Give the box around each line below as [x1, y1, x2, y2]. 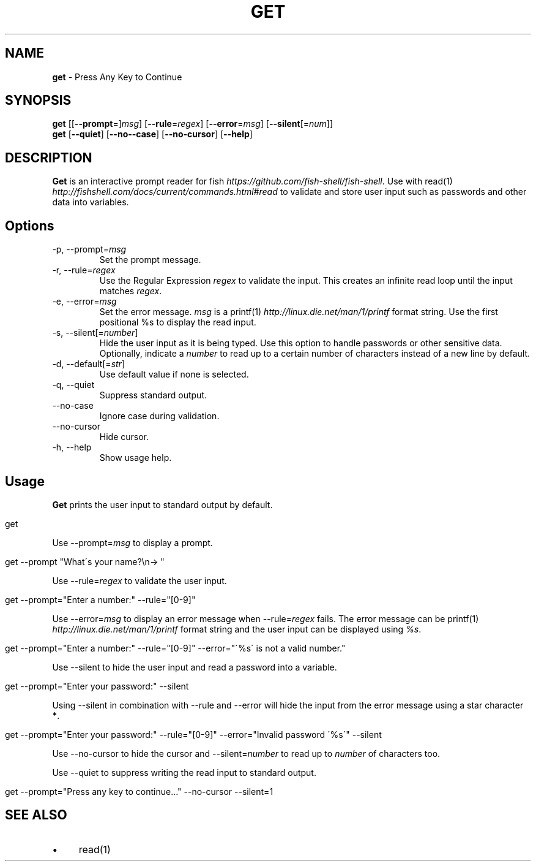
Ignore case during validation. [99, 411, 220, 422]
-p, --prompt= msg [52, 244, 127, 255]
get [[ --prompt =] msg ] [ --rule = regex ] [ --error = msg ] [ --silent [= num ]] [52, 118, 333, 129]
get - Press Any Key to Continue [52, 71, 182, 82]
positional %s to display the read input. [99, 317, 256, 328]
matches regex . [99, 286, 162, 297]
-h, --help [52, 442, 92, 453]
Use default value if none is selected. [99, 369, 249, 380]
